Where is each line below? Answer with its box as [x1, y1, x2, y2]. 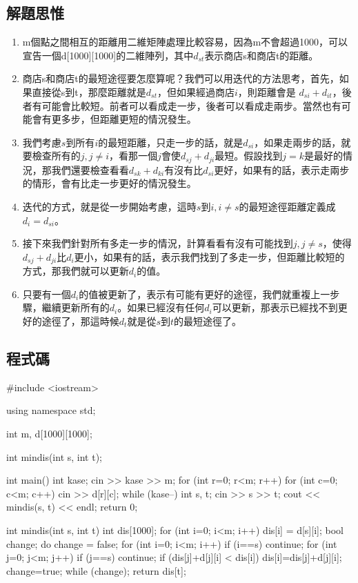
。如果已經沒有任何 [117, 300, 205, 315]
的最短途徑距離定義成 [239, 199, 336, 213]
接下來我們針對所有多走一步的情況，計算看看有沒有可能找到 [22, 236, 293, 250]
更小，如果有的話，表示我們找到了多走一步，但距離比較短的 [74, 249, 345, 264]
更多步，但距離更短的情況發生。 [51, 112, 197, 126]
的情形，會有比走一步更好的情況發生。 [22, 176, 197, 190]
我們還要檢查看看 [51, 162, 129, 177]
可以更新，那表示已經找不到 [212, 300, 338, 315]
